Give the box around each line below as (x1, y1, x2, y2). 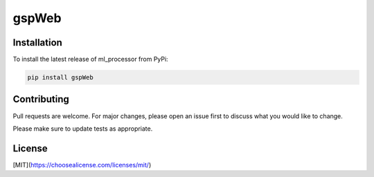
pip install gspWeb (27, 73, 93, 82)
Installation (12, 37, 62, 48)
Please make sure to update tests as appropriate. (12, 124, 153, 133)
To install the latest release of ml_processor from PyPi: (12, 55, 169, 64)
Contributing (12, 93, 69, 105)
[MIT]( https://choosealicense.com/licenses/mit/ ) (12, 160, 152, 169)
